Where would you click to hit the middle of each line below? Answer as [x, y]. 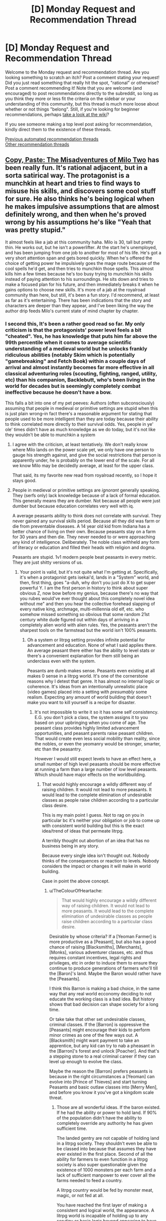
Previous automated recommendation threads [52, 139]
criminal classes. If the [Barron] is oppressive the [99, 1025]
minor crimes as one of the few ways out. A [94, 1035]
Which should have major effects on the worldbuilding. [90, 775]
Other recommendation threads [37, 144]
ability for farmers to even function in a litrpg [102, 1159]
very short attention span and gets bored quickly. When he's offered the [79, 258]
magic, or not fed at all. [80, 1196]
